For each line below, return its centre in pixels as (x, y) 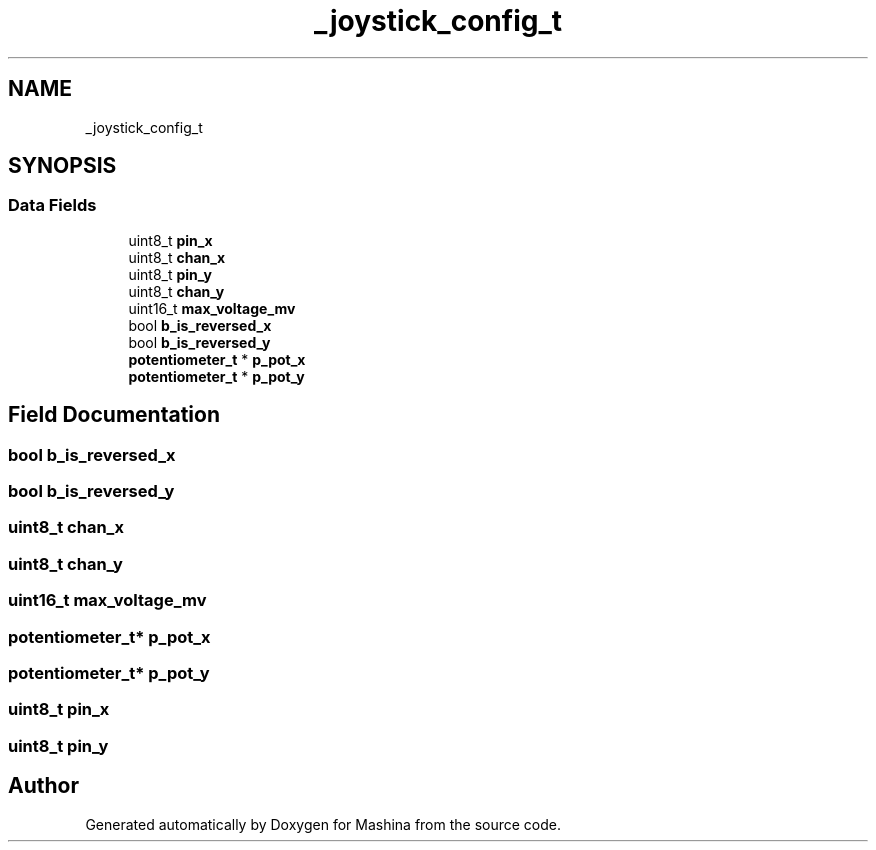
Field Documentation (114, 415)
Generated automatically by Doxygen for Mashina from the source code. (323, 824)
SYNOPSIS (62, 166)
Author (43, 786)
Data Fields (52, 205)
